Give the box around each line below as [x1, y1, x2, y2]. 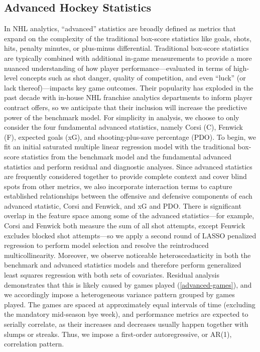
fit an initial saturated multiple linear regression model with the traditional [4, 141, 235, 152]
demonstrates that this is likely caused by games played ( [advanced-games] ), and [4, 279, 252, 290]
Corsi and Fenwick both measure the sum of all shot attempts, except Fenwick [4, 220, 245, 231]
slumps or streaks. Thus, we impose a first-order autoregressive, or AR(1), [4, 328, 232, 339]
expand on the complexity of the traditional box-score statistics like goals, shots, [4, 33, 251, 43]
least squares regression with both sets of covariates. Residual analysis [4, 270, 219, 280]
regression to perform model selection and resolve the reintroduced [4, 240, 209, 250]
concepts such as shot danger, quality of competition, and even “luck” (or [20, 72, 246, 83]
